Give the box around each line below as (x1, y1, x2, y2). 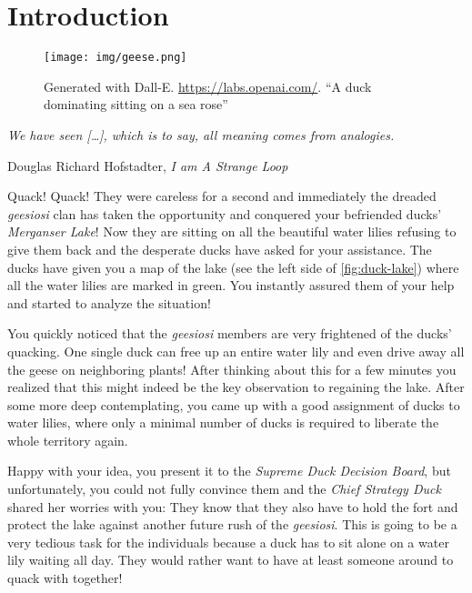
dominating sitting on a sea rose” (44, 95, 228, 114)
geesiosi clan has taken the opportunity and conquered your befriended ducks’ (7, 204, 442, 223)
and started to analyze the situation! (7, 293, 211, 312)
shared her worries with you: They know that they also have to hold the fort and (7, 497, 458, 516)
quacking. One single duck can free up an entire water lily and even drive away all (7, 341, 465, 360)
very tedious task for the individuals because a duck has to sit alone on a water (7, 532, 449, 551)
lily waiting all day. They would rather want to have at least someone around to (7, 550, 454, 569)
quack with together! (7, 568, 123, 588)
